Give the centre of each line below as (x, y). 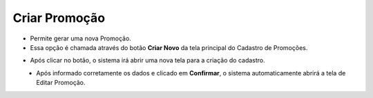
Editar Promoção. (61, 83)
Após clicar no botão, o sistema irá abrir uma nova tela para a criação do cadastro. (147, 60)
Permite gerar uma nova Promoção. (80, 38)
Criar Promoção (59, 18)
